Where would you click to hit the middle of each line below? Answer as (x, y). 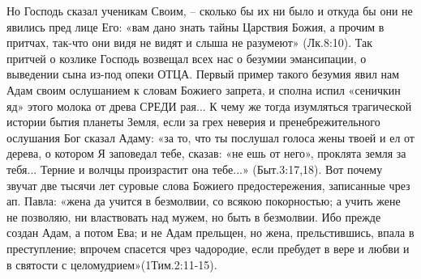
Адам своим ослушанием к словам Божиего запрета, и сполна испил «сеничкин (204, 89)
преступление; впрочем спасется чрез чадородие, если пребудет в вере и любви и (208, 248)
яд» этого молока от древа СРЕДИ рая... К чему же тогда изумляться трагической (209, 106)
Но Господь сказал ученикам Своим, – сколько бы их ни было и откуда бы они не (210, 11)
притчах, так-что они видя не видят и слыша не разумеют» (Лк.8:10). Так (190, 42)
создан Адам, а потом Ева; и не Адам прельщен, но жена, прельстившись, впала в (210, 232)
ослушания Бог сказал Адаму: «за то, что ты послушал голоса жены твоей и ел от (210, 137)
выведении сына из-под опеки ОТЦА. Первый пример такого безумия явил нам (203, 74)
